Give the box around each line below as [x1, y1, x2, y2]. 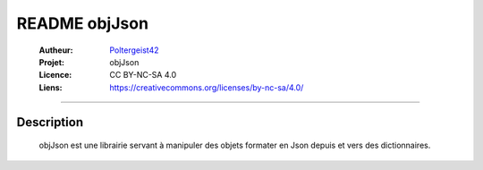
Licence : [38, 70, 72, 81]
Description [16, 115, 84, 130]
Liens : [38, 81, 63, 93]
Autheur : [38, 45, 73, 55]
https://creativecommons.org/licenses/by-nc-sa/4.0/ [109, 81, 304, 93]
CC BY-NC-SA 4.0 [109, 70, 177, 81]
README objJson [16, 13, 149, 33]
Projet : [38, 56, 64, 67]
